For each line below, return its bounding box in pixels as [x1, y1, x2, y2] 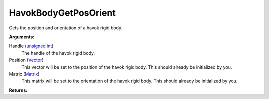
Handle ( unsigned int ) [9, 43, 54, 49]
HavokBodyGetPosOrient [9, 7, 116, 18]
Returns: [9, 87, 28, 93]
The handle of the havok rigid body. [21, 50, 95, 56]
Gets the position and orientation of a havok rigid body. [9, 25, 123, 31]
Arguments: [9, 34, 35, 40]
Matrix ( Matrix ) [9, 71, 40, 77]
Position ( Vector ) [9, 57, 44, 63]
